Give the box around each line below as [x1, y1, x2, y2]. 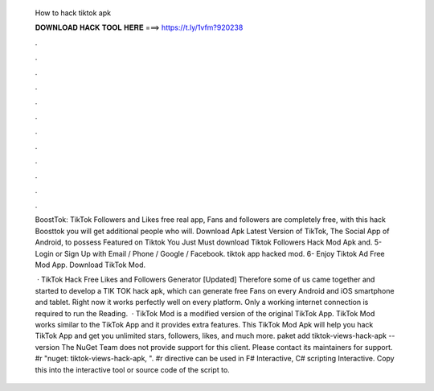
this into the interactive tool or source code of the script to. [35, 364, 231, 374]
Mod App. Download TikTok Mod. [35, 260, 146, 270]
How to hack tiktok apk [35, 8, 112, 18]
